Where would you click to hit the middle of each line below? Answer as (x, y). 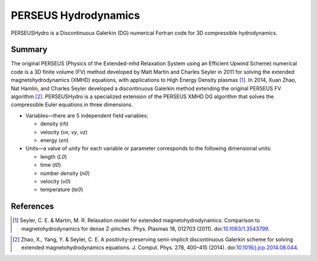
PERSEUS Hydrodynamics (75, 15)
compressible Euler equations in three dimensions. (72, 105)
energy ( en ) (54, 140)
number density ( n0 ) (65, 173)
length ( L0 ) (54, 156)
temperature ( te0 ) (62, 190)
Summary (29, 50)
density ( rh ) (54, 124)
